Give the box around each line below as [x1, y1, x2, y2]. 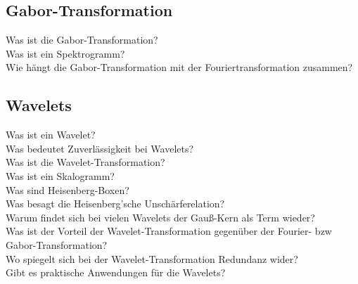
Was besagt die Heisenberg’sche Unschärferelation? [6, 196, 225, 211]
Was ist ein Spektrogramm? [6, 46, 125, 60]
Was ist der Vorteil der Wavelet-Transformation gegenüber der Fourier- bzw [6, 224, 332, 238]
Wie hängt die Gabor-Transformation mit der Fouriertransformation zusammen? [6, 60, 353, 75]
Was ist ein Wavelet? [6, 127, 96, 142]
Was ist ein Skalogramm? [6, 168, 115, 183]
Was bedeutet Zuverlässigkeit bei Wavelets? [6, 141, 194, 155]
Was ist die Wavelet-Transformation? [6, 155, 165, 169]
